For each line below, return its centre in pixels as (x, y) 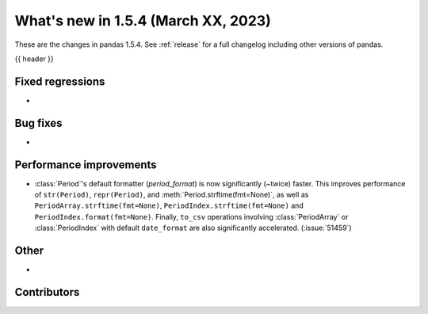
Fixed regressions (60, 81)
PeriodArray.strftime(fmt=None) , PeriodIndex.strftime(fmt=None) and (169, 205)
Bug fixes (38, 123)
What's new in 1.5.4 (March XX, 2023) (143, 21)
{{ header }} (34, 59)
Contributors (47, 292)
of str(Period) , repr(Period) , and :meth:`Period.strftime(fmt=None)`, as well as (172, 195)
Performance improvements (86, 165)
